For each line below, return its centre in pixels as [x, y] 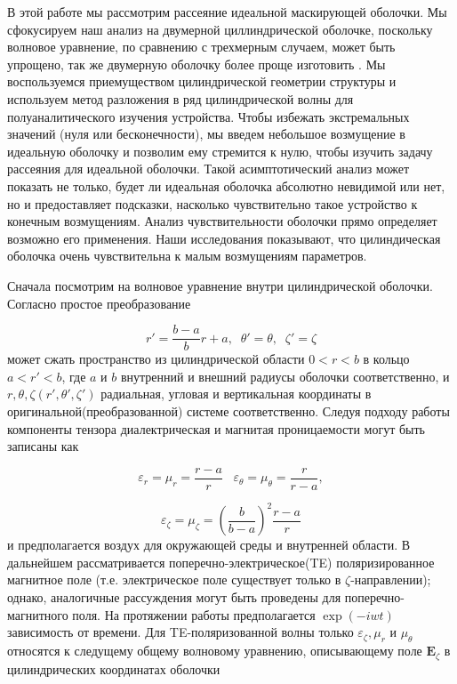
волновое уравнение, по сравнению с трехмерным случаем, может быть [201, 47]
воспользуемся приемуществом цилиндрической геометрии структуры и [202, 81]
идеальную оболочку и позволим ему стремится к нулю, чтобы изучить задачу [220, 151]
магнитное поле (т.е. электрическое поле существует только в [174, 579]
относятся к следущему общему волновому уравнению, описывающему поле [215, 651]
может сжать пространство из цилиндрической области [156, 359]
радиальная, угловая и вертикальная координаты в [236, 394]
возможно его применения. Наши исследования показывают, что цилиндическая [224, 238]
